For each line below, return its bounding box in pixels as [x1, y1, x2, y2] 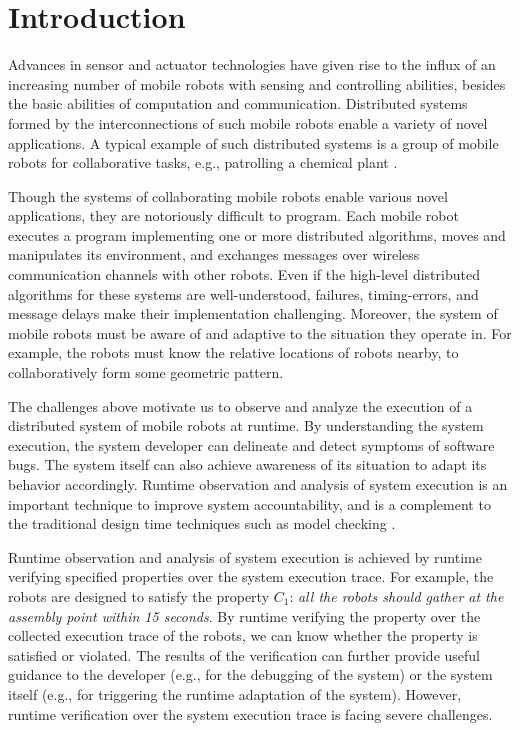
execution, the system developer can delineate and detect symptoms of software [8, 434, 495, 455]
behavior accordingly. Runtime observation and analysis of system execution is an [8, 474, 508, 494]
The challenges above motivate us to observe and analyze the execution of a [8, 395, 473, 416]
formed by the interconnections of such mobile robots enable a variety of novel [8, 112, 488, 133]
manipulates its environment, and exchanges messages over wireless [8, 244, 420, 265]
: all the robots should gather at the [289, 585, 504, 606]
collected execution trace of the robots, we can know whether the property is [8, 625, 478, 646]
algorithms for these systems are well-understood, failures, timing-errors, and [8, 283, 479, 304]
